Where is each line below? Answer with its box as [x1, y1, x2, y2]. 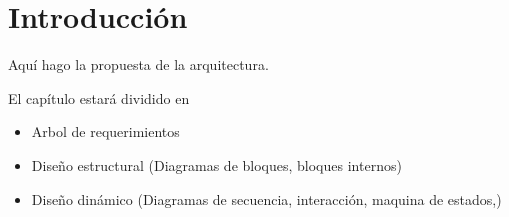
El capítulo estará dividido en [8, 87, 190, 108]
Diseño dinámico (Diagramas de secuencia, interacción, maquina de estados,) [31, 188, 502, 209]
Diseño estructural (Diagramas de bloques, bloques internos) [31, 154, 402, 175]
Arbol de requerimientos [31, 121, 180, 142]
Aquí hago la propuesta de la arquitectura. [8, 54, 269, 75]
